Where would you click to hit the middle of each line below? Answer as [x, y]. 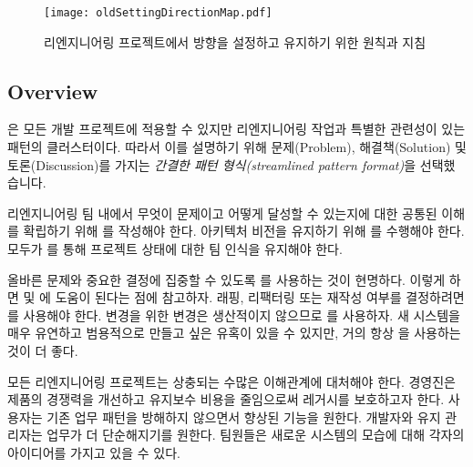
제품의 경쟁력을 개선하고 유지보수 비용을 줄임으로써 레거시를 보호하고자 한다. [226, 399]
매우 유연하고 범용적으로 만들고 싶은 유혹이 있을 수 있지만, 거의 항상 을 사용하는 [234, 333]
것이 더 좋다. [43, 350]
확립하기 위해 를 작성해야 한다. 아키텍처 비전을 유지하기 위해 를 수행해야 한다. [244, 231]
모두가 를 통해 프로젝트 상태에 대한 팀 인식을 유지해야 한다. [175, 249]
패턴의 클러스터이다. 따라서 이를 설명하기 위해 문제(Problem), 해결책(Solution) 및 [237, 147]
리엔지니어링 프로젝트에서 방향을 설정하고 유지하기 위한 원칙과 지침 [235, 41]
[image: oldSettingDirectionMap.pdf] [158, 13]
